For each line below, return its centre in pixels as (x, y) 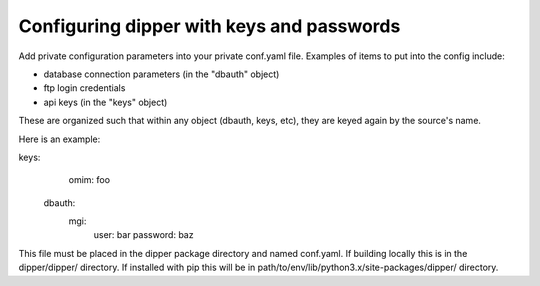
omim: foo (89, 180)
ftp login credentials (84, 88)
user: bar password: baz (143, 235)
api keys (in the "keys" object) (105, 102)
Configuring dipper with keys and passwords (209, 26)
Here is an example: (59, 139)
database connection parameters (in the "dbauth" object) (161, 74)
